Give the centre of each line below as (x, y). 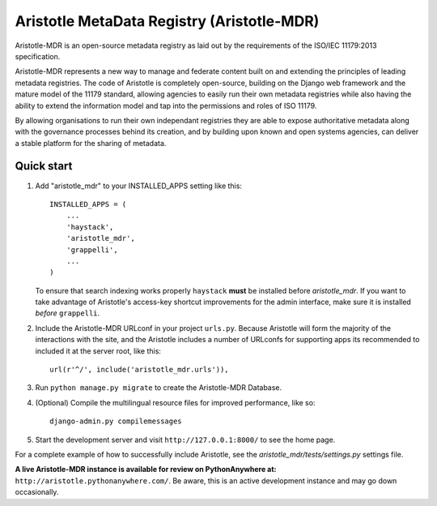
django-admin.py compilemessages (116, 421)
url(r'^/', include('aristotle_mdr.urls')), (140, 370)
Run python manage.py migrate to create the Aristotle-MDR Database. (159, 388)
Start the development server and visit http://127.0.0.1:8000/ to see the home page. (185, 440)
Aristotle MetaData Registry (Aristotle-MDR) (167, 21)
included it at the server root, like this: (98, 351)
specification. (38, 56)
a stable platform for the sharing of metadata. (91, 143)
